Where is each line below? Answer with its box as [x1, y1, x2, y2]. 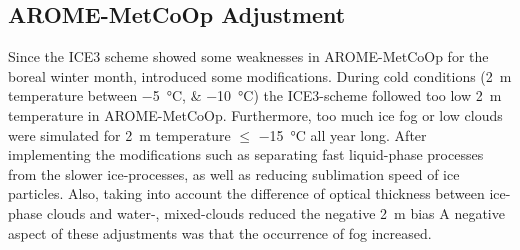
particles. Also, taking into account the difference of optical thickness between [8, 183, 485, 204]
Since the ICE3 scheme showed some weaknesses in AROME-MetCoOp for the [8, 46, 489, 67]
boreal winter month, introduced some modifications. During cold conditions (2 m [8, 65, 512, 86]
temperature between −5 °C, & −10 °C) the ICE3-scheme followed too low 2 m [8, 85, 502, 106]
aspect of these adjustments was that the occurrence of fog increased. [8, 222, 432, 243]
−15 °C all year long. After [258, 124, 427, 145]
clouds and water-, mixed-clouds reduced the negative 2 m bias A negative [46, 202, 505, 223]
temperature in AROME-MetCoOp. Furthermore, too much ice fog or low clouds [8, 104, 503, 125]
